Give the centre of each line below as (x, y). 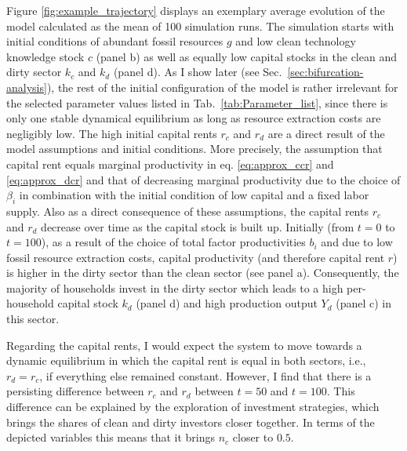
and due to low (357, 242)
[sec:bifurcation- (325, 72)
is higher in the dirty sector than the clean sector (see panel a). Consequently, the (203, 273)
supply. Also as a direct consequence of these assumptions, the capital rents (187, 211)
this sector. (33, 319)
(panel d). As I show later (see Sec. (198, 72)
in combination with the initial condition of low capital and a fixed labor (194, 195)
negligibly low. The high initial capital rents (112, 133)
